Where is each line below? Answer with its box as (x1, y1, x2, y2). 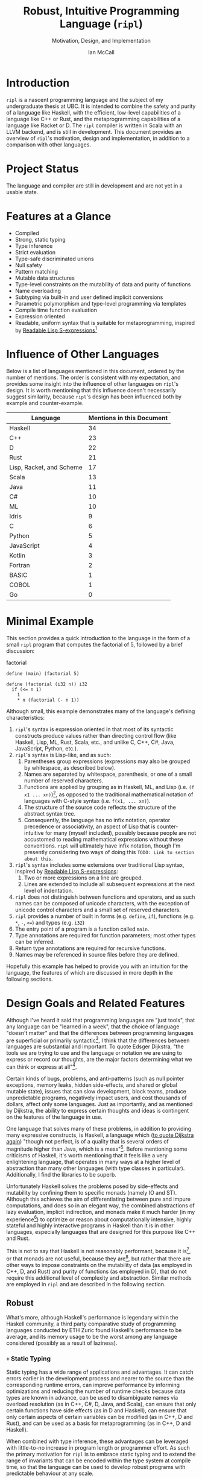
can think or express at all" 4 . (6, 1062, 77, 1071)
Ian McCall (88, 48, 115, 55)
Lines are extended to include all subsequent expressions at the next (24, 880, 195, 887)
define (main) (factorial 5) (6, 671, 80, 677)
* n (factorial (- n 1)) (17, 697, 80, 703)
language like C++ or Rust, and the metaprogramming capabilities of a (6, 115, 181, 122)
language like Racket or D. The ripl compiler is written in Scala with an (6, 122, 183, 129)
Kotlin (9, 552, 26, 560)
